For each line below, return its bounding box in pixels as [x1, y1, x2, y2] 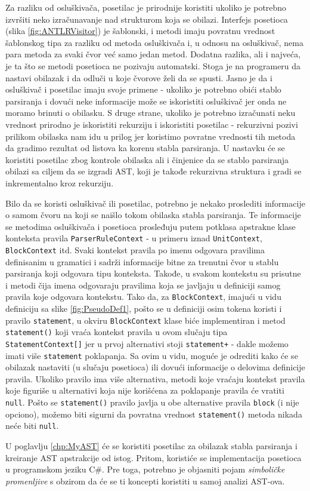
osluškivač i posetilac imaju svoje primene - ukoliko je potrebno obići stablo [5, 83, 281, 96]
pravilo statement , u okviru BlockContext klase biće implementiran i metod [5, 314, 286, 326]
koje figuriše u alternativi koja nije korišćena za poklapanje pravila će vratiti [5, 384, 284, 397]
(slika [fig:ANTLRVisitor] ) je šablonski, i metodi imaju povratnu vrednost [5, 24, 275, 37]
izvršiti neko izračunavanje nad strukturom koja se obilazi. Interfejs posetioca [5, 13, 288, 25]
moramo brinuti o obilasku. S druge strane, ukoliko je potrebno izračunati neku [5, 106, 296, 119]
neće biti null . [5, 419, 59, 432]
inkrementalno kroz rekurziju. [5, 176, 114, 189]
